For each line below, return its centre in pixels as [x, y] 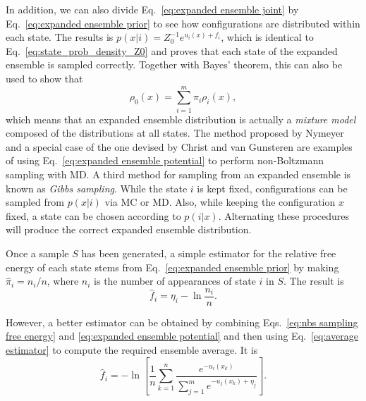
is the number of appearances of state [175, 281]
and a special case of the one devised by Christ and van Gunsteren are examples [179, 146]
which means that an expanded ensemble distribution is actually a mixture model [181, 119]
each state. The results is [60, 37]
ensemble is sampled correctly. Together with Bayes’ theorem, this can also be [174, 64]
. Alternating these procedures [284, 215]
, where [63, 281]
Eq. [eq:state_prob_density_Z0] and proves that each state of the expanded [172, 50]
